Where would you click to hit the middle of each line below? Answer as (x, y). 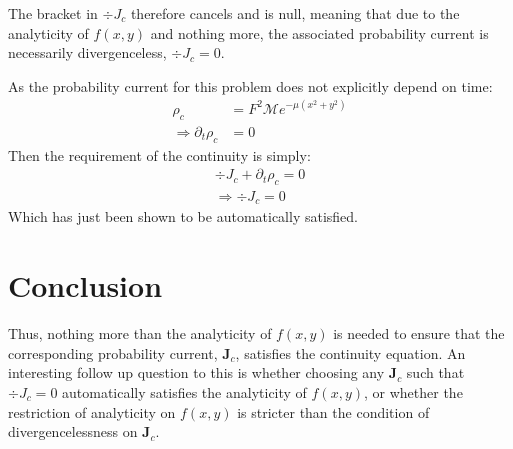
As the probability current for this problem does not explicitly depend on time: (250, 85)
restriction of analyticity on (92, 411)
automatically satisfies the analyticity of (184, 391)
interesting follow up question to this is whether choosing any (196, 372)
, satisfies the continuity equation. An (350, 352)
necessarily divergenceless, (87, 52)
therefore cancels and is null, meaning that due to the (295, 13)
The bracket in (53, 13)
